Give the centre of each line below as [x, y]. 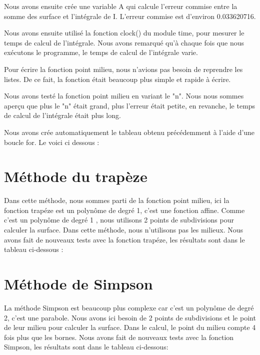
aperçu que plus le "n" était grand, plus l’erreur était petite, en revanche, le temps [130, 105]
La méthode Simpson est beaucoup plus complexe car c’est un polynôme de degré [129, 307]
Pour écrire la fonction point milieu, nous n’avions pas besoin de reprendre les [123, 69]
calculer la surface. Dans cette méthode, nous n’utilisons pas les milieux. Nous [124, 230]
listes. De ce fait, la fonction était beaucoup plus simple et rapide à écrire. [117, 79]
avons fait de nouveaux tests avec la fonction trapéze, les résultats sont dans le [124, 239]
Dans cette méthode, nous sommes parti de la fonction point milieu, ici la [117, 200]
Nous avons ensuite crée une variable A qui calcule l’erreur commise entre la [121, 6]
